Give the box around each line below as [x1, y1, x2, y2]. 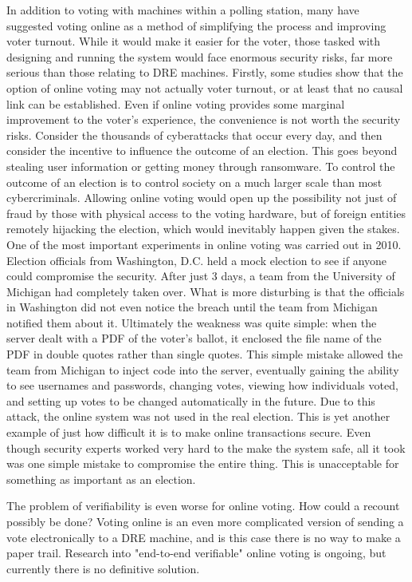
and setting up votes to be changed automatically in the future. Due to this [6, 392, 375, 409]
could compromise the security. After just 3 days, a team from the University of [6, 267, 395, 284]
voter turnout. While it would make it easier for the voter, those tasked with [6, 33, 381, 49]
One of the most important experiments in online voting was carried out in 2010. [6, 236, 402, 252]
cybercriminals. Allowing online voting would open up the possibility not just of [6, 189, 397, 206]
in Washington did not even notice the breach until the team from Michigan [6, 299, 378, 315]
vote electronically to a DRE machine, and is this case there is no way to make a [6, 529, 401, 545]
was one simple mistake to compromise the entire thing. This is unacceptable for [6, 455, 399, 472]
